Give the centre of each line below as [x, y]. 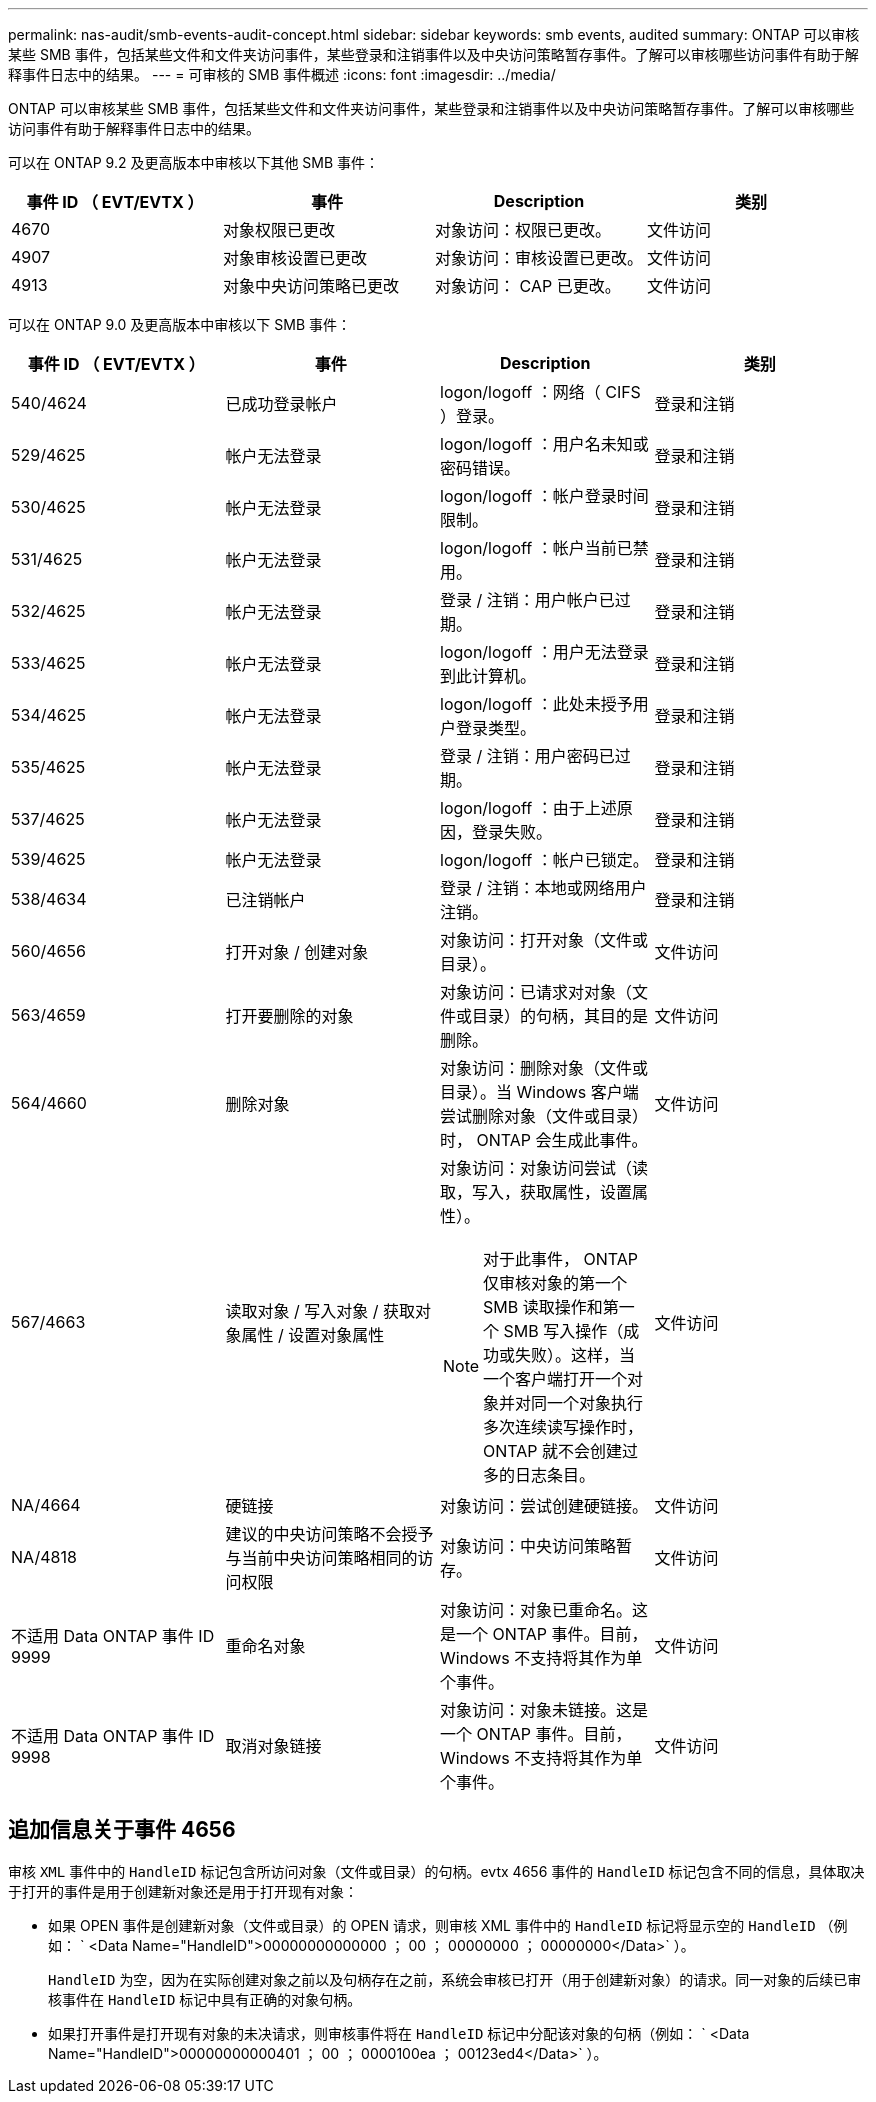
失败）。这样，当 [575, 1355]
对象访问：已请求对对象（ [536, 992]
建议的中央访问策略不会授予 [329, 1534]
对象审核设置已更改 [295, 258]
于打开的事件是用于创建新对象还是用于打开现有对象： [183, 1891]
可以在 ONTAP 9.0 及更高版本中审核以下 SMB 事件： [180, 324]
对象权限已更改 [279, 230]
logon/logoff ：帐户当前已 [536, 548]
